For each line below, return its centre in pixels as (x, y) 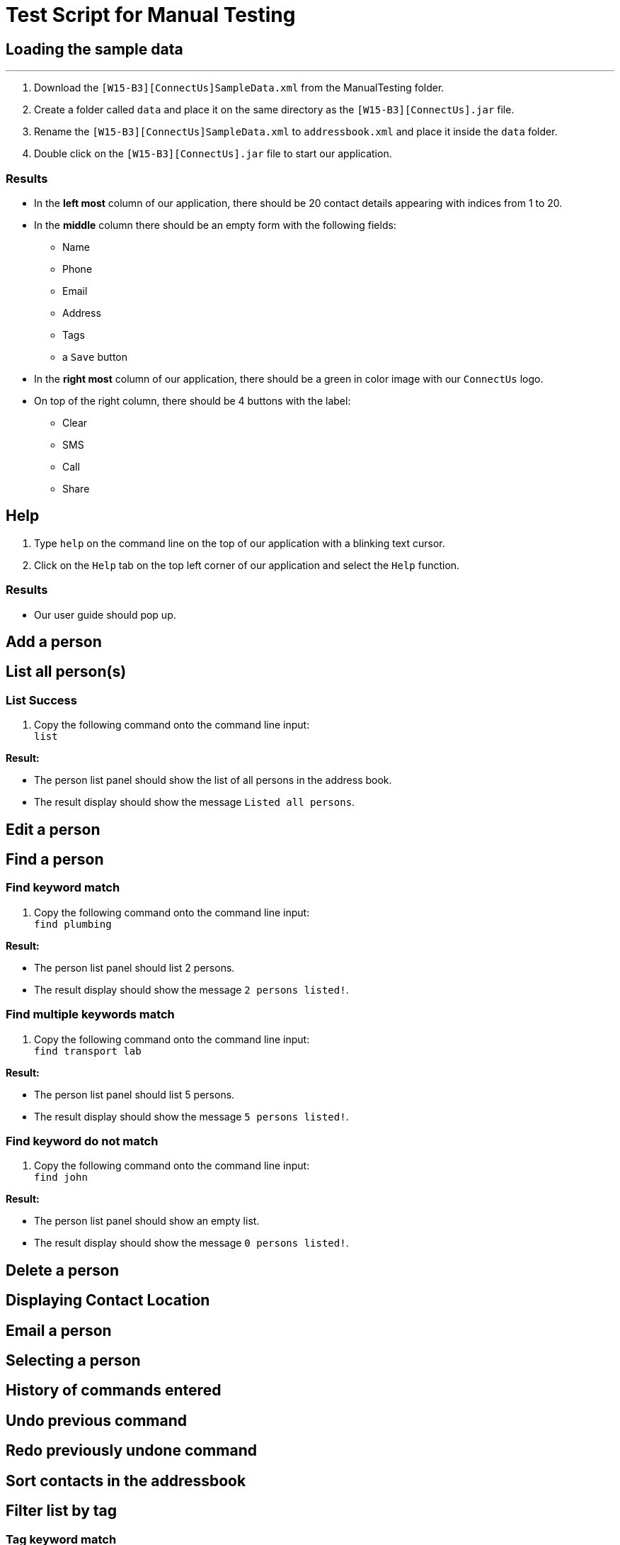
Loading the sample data (94, 49)
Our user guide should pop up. (105, 614)
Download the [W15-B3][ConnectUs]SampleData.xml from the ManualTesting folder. (239, 88)
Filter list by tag (62, 1511)
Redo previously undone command (131, 1451)
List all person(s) (66, 672)
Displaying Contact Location (108, 1300)
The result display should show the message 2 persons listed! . (191, 989)
